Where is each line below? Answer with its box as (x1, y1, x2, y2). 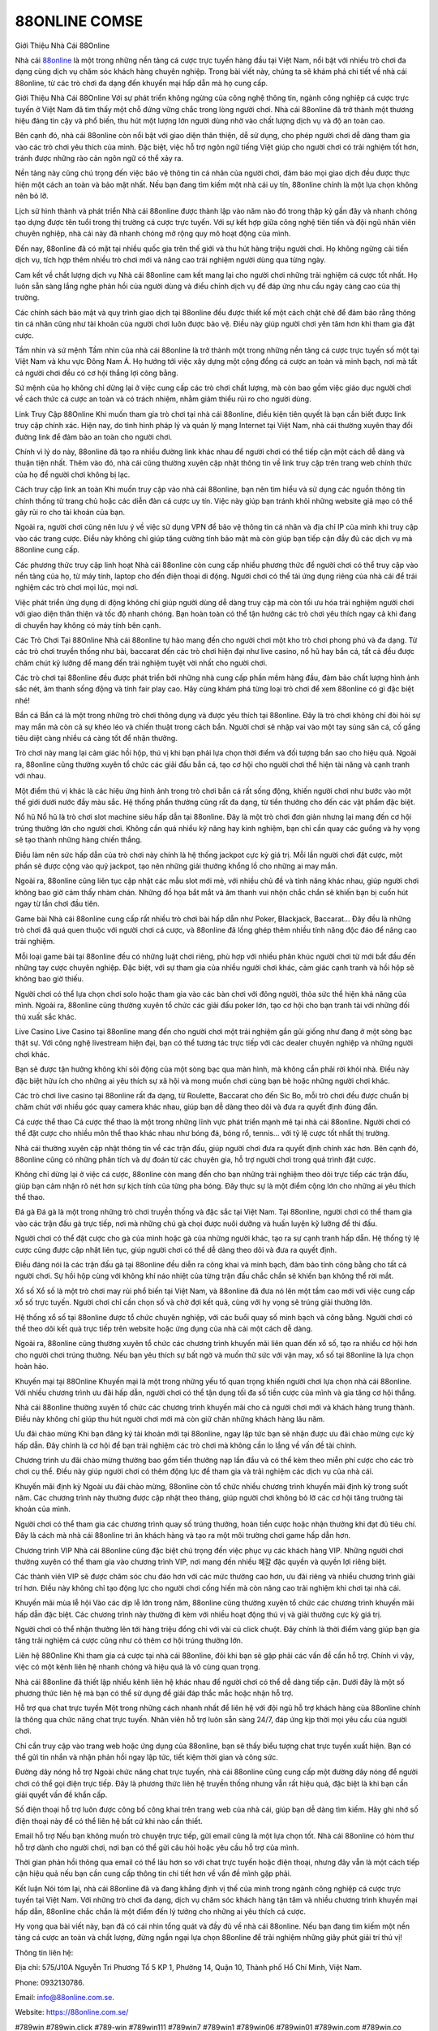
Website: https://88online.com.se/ (15, 2007, 129, 2017)
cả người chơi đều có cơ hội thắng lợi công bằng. (15, 368, 178, 378)
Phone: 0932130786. (15, 1977, 85, 1987)
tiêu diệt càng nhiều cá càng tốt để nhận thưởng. (15, 734, 178, 743)
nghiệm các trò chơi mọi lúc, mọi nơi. (15, 582, 139, 592)
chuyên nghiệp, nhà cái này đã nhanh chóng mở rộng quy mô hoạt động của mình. (15, 228, 291, 239)
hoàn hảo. (15, 1362, 49, 1371)
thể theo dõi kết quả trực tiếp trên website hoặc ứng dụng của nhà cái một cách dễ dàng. (15, 1324, 313, 1333)
